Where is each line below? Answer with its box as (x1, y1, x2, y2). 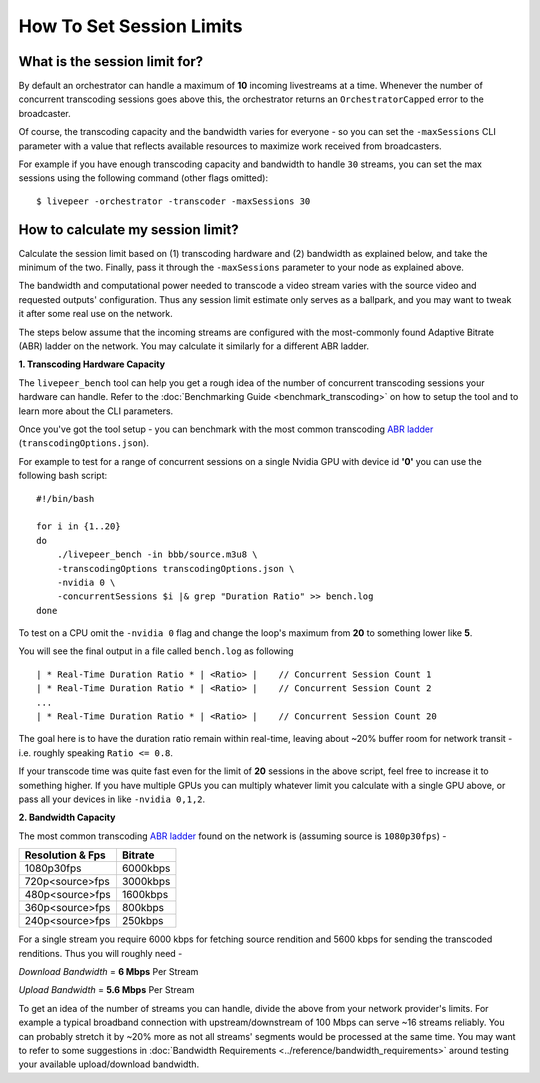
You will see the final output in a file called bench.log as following (18, 645, 294, 657)
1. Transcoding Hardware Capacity (18, 358, 165, 370)
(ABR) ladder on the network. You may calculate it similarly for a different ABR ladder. (18, 340, 370, 352)
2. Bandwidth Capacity (18, 811, 116, 824)
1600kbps (121, 888, 169, 902)
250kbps (121, 914, 164, 928)
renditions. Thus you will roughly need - (18, 947, 183, 959)
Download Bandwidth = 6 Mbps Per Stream (18, 965, 199, 977)
